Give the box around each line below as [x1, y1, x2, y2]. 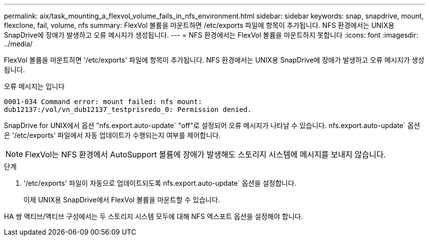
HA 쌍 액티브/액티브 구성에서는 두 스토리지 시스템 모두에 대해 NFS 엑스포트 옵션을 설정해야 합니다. [4, 212, 303, 220]
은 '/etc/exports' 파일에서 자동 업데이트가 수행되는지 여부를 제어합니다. [4, 131, 221, 139]
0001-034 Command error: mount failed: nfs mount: [4, 98, 202, 106]
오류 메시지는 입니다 [4, 82, 65, 90]
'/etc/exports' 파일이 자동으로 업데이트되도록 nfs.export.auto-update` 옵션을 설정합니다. [24, 179, 296, 187]
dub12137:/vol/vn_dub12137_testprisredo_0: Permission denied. [4, 106, 252, 113]
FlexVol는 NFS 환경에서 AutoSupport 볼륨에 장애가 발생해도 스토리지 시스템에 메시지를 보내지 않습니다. [25, 150, 386, 159]
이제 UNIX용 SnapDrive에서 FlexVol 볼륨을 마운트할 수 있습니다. [24, 196, 220, 204]
